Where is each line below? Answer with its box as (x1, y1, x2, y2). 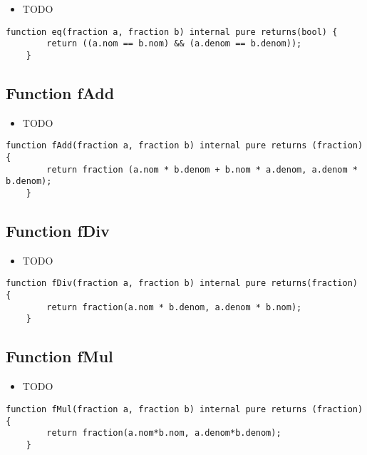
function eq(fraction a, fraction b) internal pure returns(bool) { (6, 26, 338, 37)
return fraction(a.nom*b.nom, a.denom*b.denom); (46, 428, 281, 439)
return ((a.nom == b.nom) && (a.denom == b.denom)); (46, 39, 302, 49)
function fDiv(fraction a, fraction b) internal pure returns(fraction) (6, 278, 358, 289)
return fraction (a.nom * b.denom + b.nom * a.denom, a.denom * (46, 164, 358, 175)
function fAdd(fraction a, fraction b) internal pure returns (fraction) (6, 140, 363, 151)
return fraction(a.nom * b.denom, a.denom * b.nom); (46, 302, 302, 312)
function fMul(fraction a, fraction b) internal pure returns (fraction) (6, 404, 363, 414)
